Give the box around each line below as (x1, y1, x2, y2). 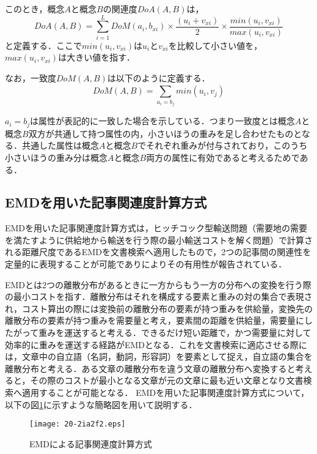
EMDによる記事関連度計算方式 (29, 437, 152, 450)
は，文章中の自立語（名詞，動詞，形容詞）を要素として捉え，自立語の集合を (5, 350, 313, 363)
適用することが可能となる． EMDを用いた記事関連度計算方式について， (21, 386, 309, 399)
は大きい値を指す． (58, 51, 135, 64)
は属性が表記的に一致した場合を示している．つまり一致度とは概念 (30, 114, 295, 127)
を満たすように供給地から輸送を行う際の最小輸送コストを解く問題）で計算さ (5, 233, 313, 246)
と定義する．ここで (5, 39, 82, 51)
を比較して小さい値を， (168, 39, 263, 51)
